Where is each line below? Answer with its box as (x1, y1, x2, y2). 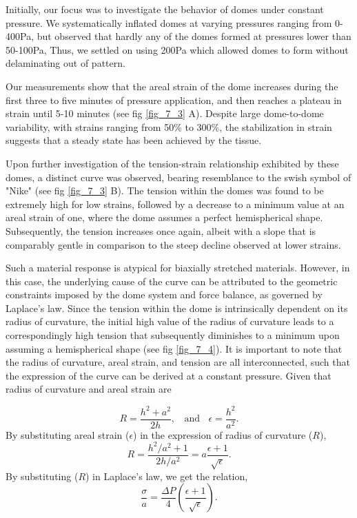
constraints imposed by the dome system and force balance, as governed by (6, 287, 323, 302)
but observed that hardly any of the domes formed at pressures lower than (37, 29, 351, 43)
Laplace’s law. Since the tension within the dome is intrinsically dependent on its (6, 300, 348, 315)
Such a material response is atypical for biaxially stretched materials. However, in (6, 260, 350, 275)
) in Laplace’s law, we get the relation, (85, 468, 248, 483)
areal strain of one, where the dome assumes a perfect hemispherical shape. (6, 210, 323, 225)
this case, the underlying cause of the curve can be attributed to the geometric (6, 273, 338, 288)
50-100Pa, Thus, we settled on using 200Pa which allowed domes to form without (6, 42, 349, 56)
